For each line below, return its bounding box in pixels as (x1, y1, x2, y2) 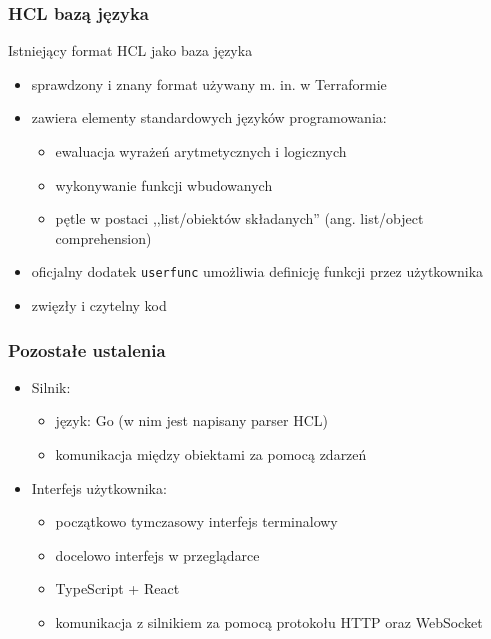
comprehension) (55, 227, 152, 248)
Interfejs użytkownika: (31, 477, 167, 498)
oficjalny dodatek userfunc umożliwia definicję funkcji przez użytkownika (31, 261, 484, 282)
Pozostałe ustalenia (8, 337, 166, 362)
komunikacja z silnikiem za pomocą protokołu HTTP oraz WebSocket (55, 612, 483, 632)
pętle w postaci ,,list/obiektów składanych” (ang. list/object (55, 208, 424, 229)
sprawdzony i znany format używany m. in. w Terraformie (31, 73, 387, 94)
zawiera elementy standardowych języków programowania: (31, 107, 387, 128)
